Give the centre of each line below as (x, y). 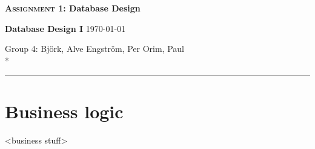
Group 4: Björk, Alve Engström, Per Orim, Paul (94, 49)
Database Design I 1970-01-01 (65, 28)
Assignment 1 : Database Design (73, 8)
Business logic (64, 111)
